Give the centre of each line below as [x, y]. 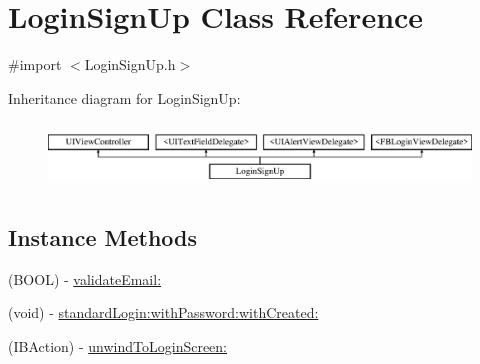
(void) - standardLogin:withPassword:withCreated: [163, 312]
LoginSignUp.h [130, 64]
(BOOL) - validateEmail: [85, 278]
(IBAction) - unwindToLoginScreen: [118, 345]
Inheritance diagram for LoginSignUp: [124, 97]
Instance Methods [102, 236]
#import [35, 64]
